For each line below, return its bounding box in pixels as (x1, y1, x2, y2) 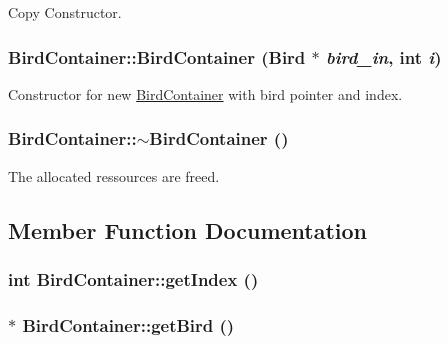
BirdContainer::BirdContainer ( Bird (8, 44, 306, 69)
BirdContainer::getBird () (22, 312, 235, 337)
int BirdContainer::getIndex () (8, 266, 259, 291)
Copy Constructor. (8, 2, 122, 22)
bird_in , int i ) (326, 44, 442, 69)
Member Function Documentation (8, 214, 368, 245)
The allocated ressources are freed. (8, 165, 220, 186)
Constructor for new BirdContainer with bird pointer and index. (8, 83, 403, 104)
